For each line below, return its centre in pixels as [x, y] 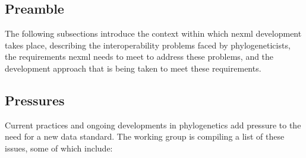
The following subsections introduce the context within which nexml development [153, 33]
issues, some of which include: [59, 148]
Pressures [35, 100]
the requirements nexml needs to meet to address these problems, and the [139, 57]
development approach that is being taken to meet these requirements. [133, 68]
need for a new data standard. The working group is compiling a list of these [145, 136]
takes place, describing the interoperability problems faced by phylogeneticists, [148, 45]
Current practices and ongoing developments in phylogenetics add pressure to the [153, 125]
